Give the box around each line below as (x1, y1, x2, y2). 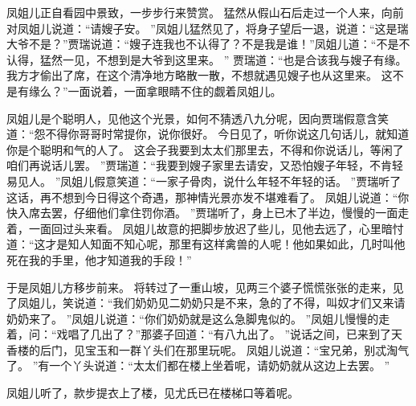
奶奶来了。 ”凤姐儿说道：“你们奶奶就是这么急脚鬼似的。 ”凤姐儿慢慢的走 (6, 310, 390, 326)
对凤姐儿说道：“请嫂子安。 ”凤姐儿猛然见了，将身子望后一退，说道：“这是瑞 (6, 19, 409, 36)
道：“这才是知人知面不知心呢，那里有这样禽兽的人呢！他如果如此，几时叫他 (6, 236, 406, 252)
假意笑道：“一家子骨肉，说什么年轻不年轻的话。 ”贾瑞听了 (94, 172, 402, 189)
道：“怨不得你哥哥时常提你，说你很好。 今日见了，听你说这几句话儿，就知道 (6, 125, 410, 142)
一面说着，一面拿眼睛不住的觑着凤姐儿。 (67, 82, 282, 99)
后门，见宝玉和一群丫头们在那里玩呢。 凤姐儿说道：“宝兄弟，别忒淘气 (39, 341, 410, 358)
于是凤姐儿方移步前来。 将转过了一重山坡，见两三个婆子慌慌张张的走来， (6, 278, 393, 295)
